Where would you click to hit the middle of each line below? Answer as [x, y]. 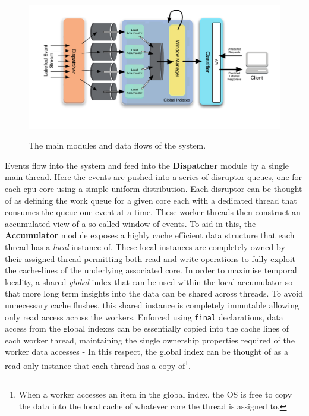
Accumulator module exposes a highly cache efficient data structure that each [150, 235]
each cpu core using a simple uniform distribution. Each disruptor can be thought [154, 189]
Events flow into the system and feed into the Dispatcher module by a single [147, 165]
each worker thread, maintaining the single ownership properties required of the [150, 340]
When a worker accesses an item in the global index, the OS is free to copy [155, 394]
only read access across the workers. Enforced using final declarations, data [144, 316]
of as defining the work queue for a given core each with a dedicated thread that [151, 200]
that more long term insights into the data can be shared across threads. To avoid [154, 293]
